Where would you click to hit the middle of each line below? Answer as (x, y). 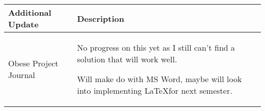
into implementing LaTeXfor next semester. (155, 90)
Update (23, 24)
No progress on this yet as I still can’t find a (156, 47)
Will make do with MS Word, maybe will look (160, 79)
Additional (30, 12)
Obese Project (33, 63)
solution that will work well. (127, 59)
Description (101, 18)
